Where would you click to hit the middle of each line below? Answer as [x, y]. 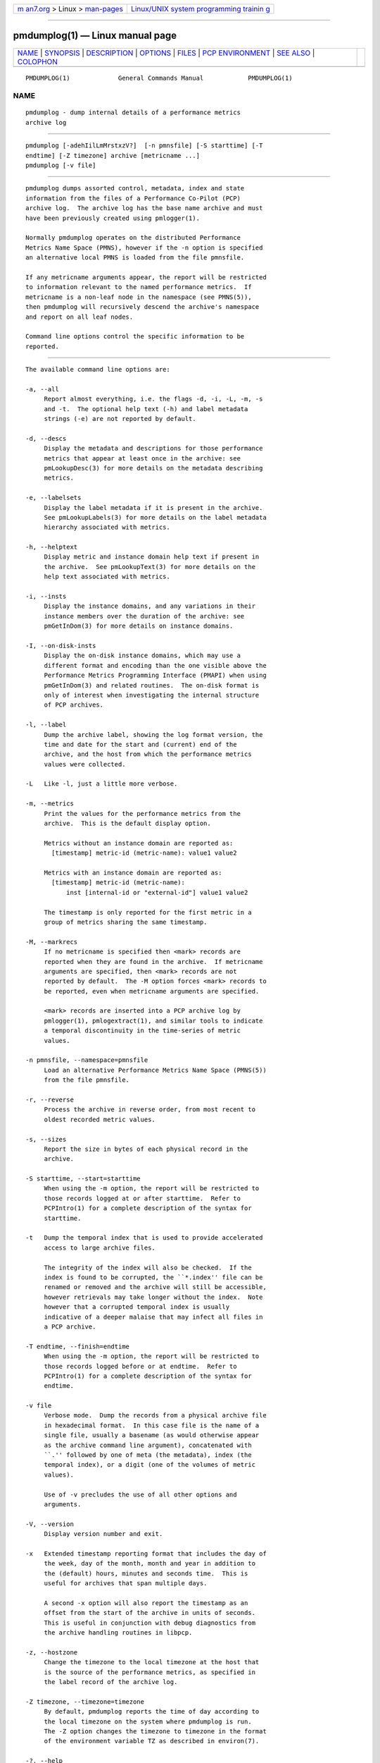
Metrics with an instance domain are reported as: [133, 872]
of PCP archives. [74, 705]
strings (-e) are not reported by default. [120, 419]
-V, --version [50, 1524]
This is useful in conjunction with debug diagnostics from [150, 1623]
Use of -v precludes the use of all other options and [140, 1494]
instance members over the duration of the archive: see [144, 616]
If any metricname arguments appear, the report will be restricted [146, 277]
